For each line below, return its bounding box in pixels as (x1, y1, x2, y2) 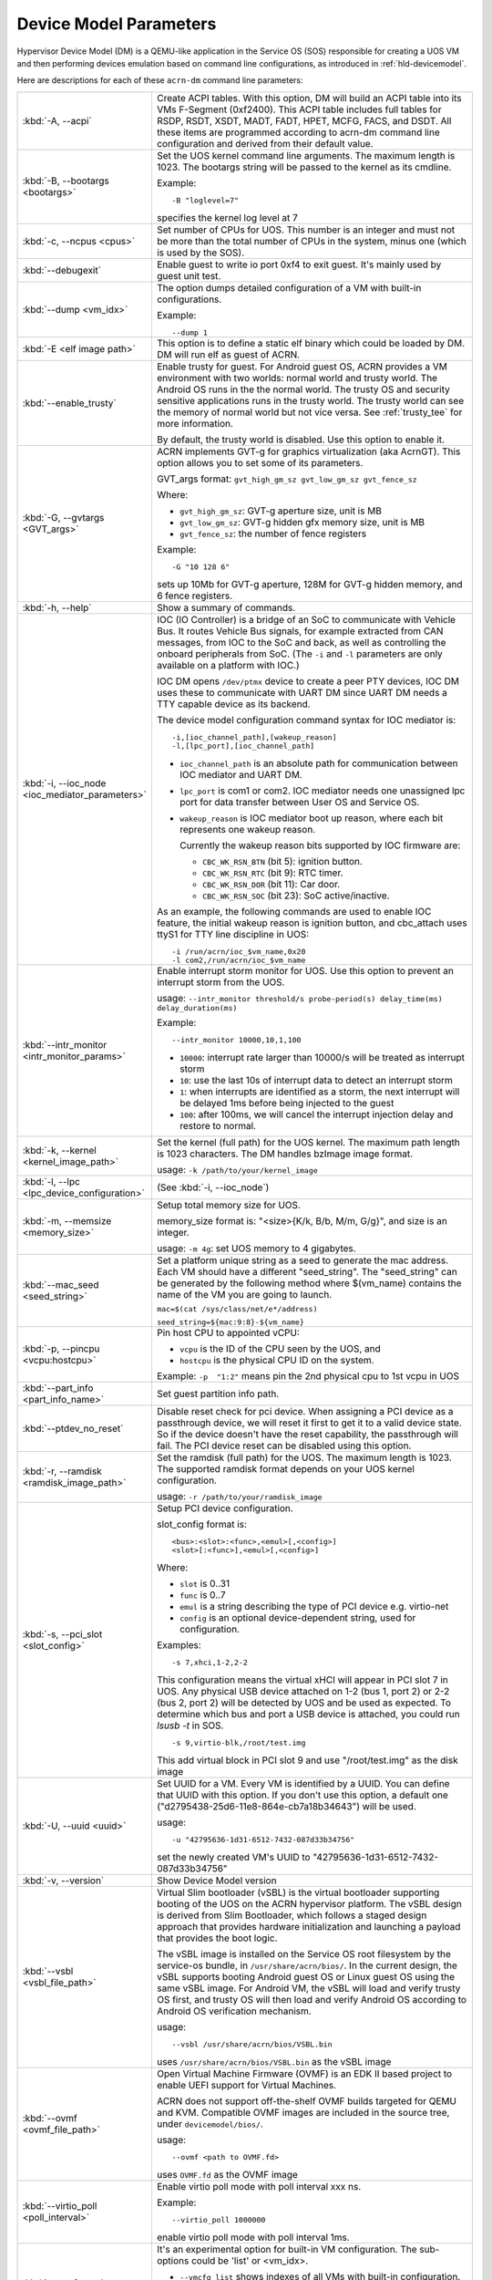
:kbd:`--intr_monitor (22, 1038, 108, 1051)
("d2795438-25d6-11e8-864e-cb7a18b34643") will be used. (156, 1799, 416, 1812)
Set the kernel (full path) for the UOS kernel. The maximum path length (156, 1135, 460, 1148)
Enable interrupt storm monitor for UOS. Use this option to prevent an (156, 964, 455, 977)
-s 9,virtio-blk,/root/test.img (171, 1737, 306, 1747)
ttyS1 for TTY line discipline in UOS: (156, 928, 310, 940)
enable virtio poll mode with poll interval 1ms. (156, 2231, 350, 2244)
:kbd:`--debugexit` (22, 264, 102, 276)
